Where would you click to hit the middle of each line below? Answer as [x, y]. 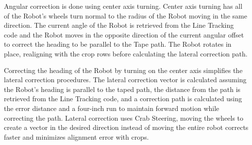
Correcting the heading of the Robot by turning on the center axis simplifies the [123, 70]
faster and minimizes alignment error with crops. [76, 136]
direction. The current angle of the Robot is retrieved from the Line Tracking [119, 25]
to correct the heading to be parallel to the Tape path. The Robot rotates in [118, 44]
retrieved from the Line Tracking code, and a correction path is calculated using [123, 99]
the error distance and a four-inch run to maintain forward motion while [112, 108]
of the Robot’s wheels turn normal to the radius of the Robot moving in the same [126, 15]
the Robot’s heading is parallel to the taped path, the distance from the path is [122, 89]
